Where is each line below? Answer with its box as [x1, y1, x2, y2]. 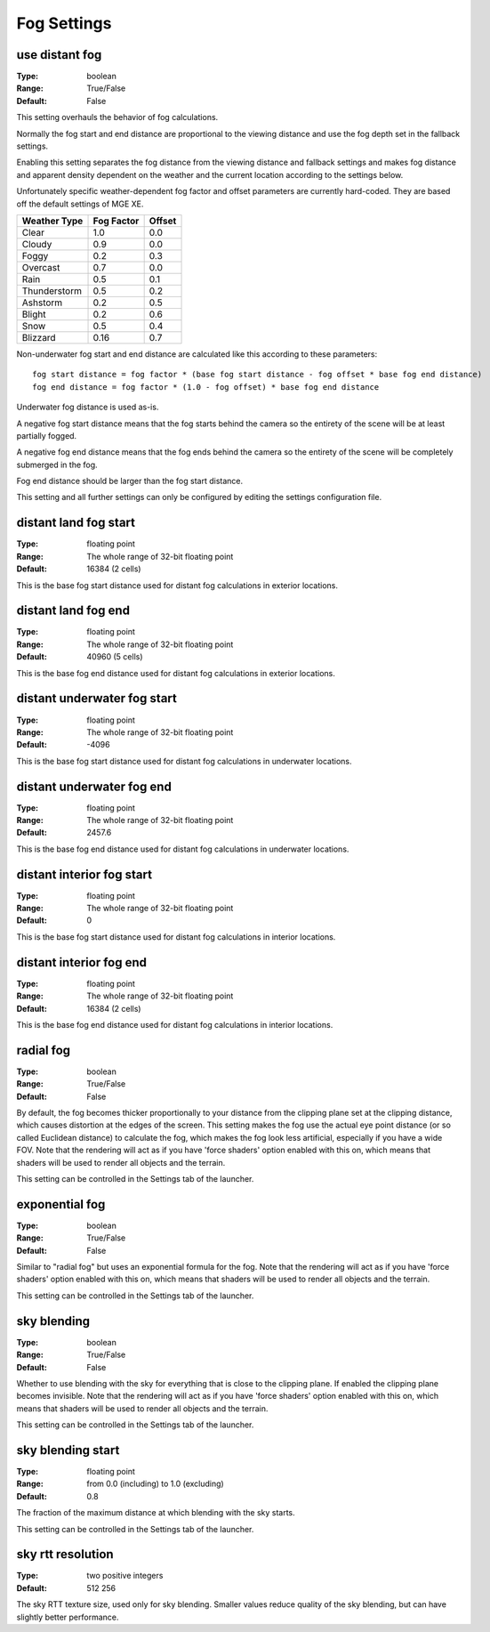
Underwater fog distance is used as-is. [16, 401, 159, 413]
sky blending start [16, 1442, 120, 1458]
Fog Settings [16, 13, 112, 33]
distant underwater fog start [16, 691, 177, 707]
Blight [21, 308, 46, 320]
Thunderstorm [21, 285, 82, 297]
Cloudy [21, 238, 52, 250]
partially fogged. [16, 430, 77, 440]
